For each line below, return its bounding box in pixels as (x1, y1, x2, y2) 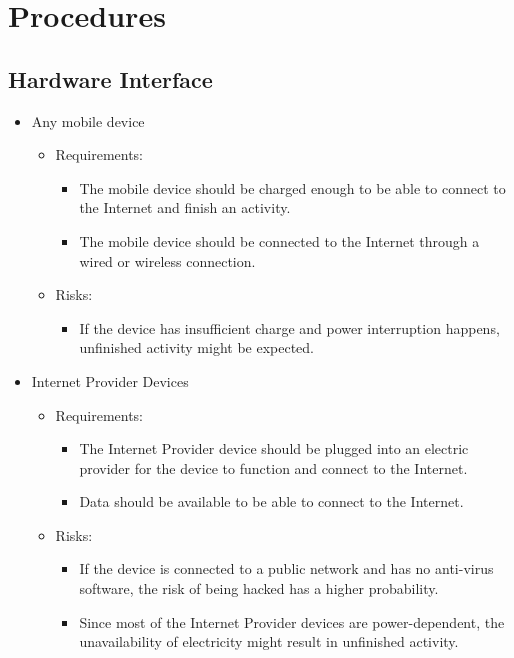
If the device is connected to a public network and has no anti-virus (79, 558, 494, 579)
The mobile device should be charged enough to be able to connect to (79, 177, 506, 198)
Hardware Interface (8, 63, 213, 94)
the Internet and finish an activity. (79, 197, 291, 218)
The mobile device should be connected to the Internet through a (79, 230, 480, 251)
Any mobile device (31, 110, 145, 131)
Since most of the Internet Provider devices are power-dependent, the (79, 611, 505, 632)
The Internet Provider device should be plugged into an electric (79, 438, 469, 459)
